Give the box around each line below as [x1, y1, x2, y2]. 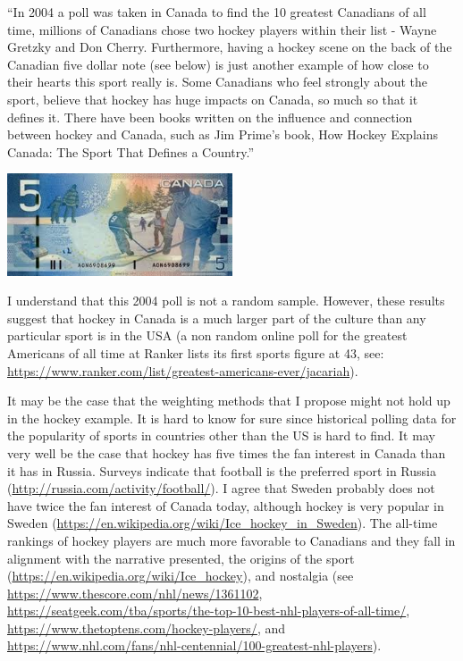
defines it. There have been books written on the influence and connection [7, 107, 413, 126]
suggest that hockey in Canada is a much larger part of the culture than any [7, 308, 426, 327]
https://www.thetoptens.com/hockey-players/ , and [7, 618, 285, 637]
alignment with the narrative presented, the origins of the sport [7, 548, 355, 567]
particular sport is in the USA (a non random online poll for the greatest [7, 326, 408, 345]
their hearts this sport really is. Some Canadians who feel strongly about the [7, 72, 428, 91]
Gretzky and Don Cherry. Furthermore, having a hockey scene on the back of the [7, 38, 452, 56]
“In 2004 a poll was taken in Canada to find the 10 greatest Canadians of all [7, 3, 426, 21]
